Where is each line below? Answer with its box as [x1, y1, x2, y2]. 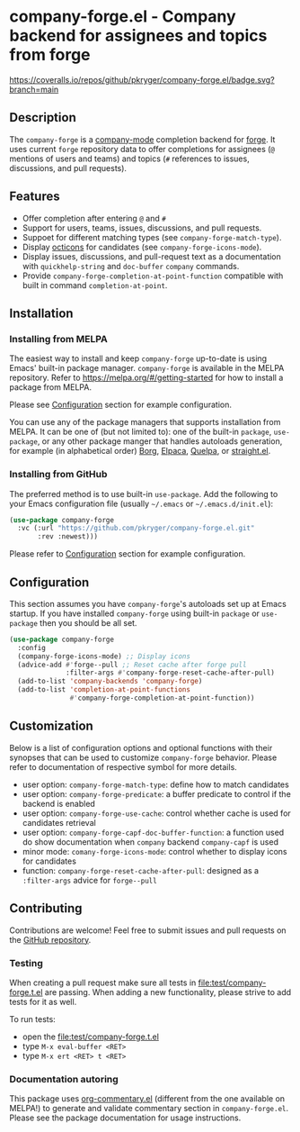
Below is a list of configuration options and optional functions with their [9, 742, 273, 753]
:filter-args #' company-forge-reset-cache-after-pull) [66, 668, 276, 677]
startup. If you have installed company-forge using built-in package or [9, 608, 260, 619]
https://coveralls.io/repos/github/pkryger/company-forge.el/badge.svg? [9, 74, 276, 85]
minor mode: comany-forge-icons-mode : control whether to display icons [22, 846, 287, 856]
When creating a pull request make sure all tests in [9, 977, 197, 988]
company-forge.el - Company [9, 6, 236, 27]
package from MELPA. [9, 382, 93, 393]
